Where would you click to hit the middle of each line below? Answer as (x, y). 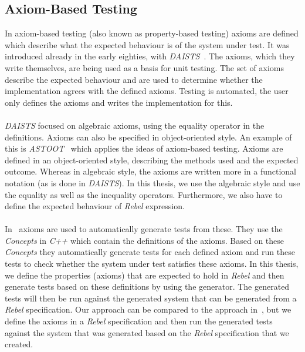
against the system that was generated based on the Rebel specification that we (147, 332)
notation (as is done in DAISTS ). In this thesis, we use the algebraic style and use (152, 182)
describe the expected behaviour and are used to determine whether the (134, 79)
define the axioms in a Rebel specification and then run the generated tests (139, 321)
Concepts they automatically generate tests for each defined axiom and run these (150, 252)
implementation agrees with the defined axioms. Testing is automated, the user (147, 91)
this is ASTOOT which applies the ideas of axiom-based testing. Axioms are (144, 148)
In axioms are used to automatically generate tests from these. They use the (144, 229)
